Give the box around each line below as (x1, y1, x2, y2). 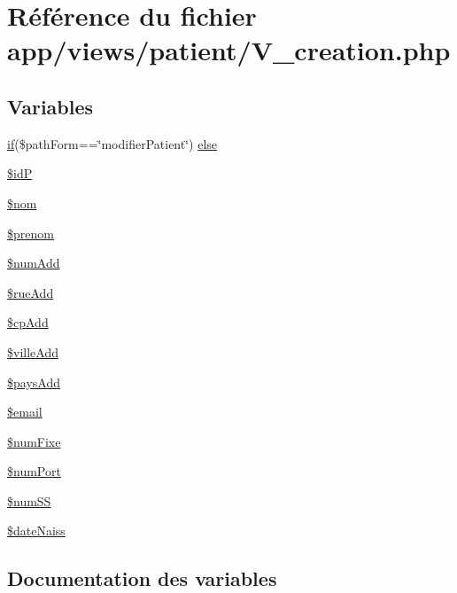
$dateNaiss (7, 521, 66, 540)
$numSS (7, 491, 51, 510)
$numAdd (7, 254, 60, 272)
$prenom (7, 223, 54, 242)
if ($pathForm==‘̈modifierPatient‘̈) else (7, 134, 218, 152)
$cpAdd (7, 313, 49, 332)
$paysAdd (7, 372, 60, 391)
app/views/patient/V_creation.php (7, 32, 451, 68)
